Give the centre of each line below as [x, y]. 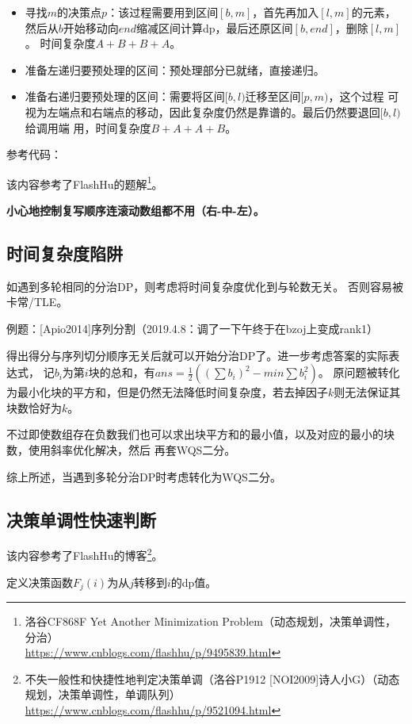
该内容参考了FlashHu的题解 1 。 [85, 182]
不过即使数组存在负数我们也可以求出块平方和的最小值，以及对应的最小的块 [200, 434]
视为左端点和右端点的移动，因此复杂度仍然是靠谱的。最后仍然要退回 [202, 111]
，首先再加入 [286, 12]
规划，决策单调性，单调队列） [103, 694]
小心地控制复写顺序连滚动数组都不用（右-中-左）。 [135, 210]
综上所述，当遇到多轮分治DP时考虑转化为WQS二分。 [144, 476]
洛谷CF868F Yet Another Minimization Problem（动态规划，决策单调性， [210, 621]
